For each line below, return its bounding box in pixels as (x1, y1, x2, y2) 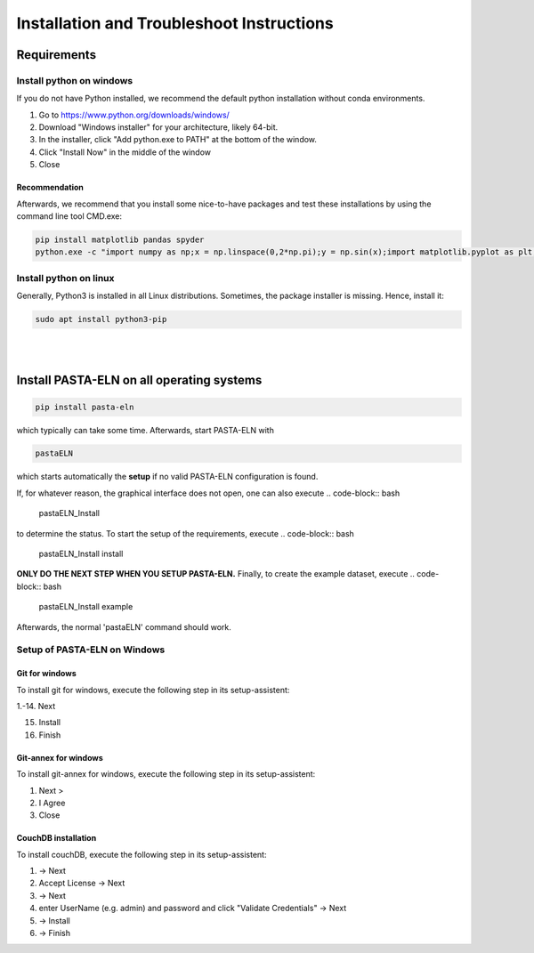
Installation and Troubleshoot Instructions (16, 13, 334, 33)
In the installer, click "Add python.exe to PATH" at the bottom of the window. (38, 134, 318, 145)
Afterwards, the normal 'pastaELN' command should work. (16, 621, 231, 632)
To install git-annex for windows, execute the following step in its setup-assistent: (16, 769, 316, 779)
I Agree (38, 797, 66, 808)
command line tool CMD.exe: (16, 211, 123, 222)
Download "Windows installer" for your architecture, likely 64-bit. (38, 122, 279, 133)
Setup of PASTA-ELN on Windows (16, 643, 166, 656)
